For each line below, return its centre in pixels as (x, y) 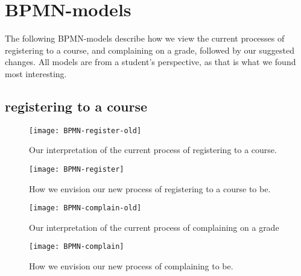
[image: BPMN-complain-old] (85, 208)
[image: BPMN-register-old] (85, 130)
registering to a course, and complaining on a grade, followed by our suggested (150, 50)
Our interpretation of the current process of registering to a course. (153, 150)
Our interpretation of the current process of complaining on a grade (154, 227)
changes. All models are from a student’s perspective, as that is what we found (150, 62)
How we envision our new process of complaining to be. (131, 266)
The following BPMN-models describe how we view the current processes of (145, 38)
